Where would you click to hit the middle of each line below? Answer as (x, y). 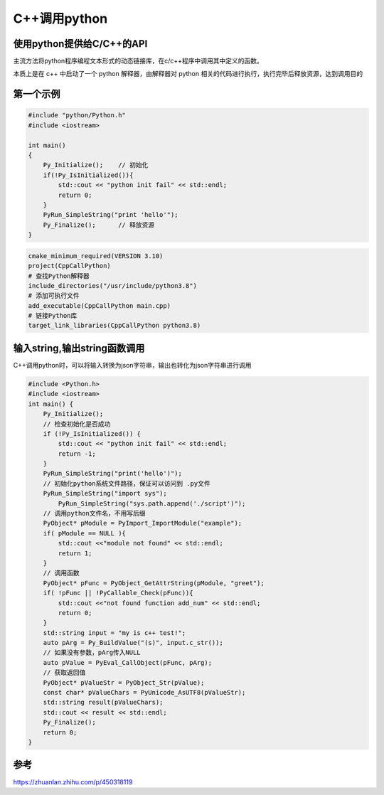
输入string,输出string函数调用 (79, 348)
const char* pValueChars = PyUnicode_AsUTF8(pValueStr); (144, 693)
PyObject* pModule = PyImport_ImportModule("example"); (143, 523)
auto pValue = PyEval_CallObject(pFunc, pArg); (128, 662)
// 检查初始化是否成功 (77, 424)
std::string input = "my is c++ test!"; (114, 633)
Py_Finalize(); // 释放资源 (99, 225)
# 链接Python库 (53, 316)
